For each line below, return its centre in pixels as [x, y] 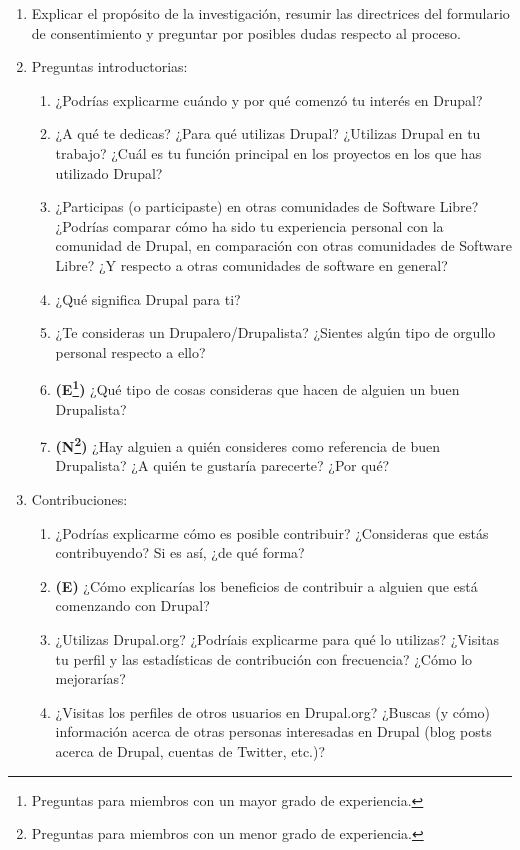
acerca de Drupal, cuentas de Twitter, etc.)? [190, 750]
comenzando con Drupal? [132, 605]
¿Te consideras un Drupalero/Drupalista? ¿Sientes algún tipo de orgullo [275, 332]
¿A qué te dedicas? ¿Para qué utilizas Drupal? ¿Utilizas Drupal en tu [268, 133]
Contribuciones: [79, 499]
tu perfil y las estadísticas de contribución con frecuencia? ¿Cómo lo [264, 658]
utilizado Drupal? [109, 172]
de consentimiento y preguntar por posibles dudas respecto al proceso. [246, 32]
